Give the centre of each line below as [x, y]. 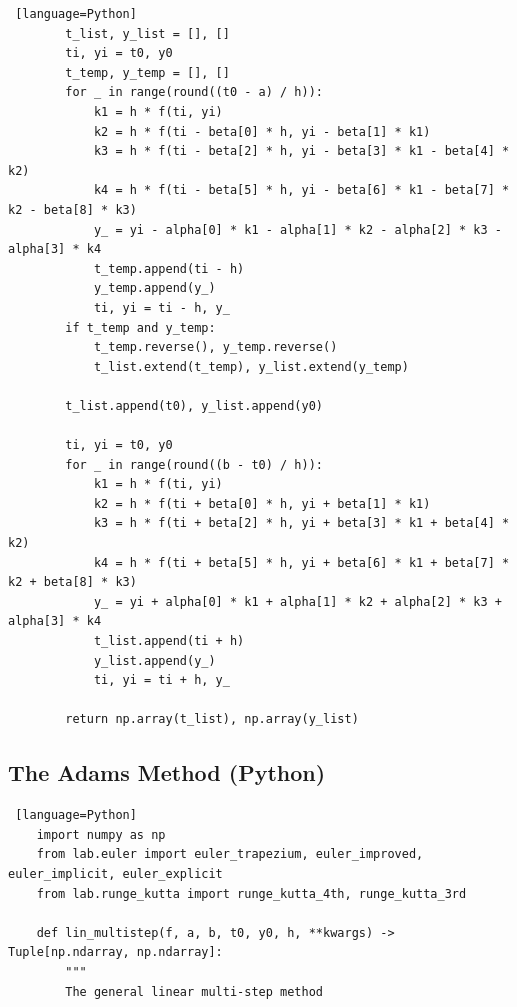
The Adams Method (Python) [167, 772]
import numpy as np [101, 834]
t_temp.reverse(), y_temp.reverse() [215, 347]
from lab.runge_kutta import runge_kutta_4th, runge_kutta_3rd [251, 893]
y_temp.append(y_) [154, 288]
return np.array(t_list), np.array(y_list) [212, 719]
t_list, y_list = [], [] [147, 33]
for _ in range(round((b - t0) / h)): [194, 464]
